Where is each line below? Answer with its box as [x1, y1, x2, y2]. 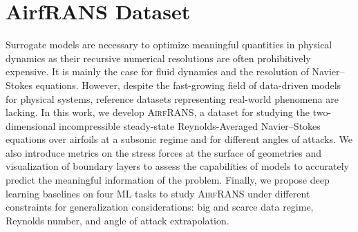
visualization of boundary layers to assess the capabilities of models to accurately [6, 159, 349, 173]
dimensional [6, 118, 56, 133]
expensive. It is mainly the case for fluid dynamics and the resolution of [6, 64, 309, 79]
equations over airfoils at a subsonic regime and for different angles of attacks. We [6, 132, 352, 146]
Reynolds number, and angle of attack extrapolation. [6, 213, 229, 227]
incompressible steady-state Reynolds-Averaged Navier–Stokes [59, 118, 321, 133]
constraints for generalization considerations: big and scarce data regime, [6, 200, 314, 214]
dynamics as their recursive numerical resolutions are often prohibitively [6, 50, 311, 65]
